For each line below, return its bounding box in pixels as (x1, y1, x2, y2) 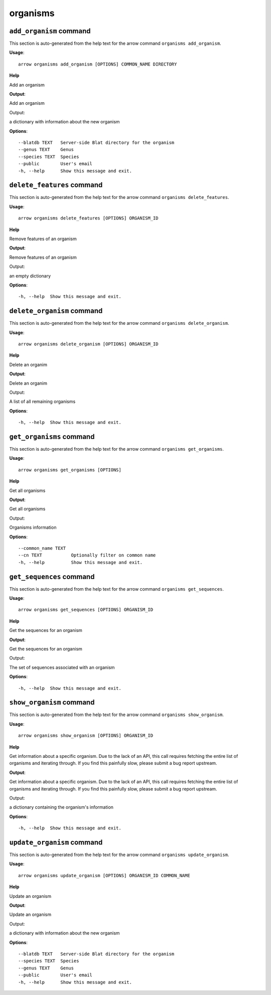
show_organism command (9, 698, 95, 707)
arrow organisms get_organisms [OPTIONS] (18, 467, 121, 473)
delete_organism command (9, 307, 103, 315)
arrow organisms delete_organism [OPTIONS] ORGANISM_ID (18, 341, 159, 347)
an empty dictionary (9, 272, 51, 279)
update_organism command (9, 838, 103, 846)
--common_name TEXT (18, 545, 66, 551)
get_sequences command (9, 572, 95, 581)
